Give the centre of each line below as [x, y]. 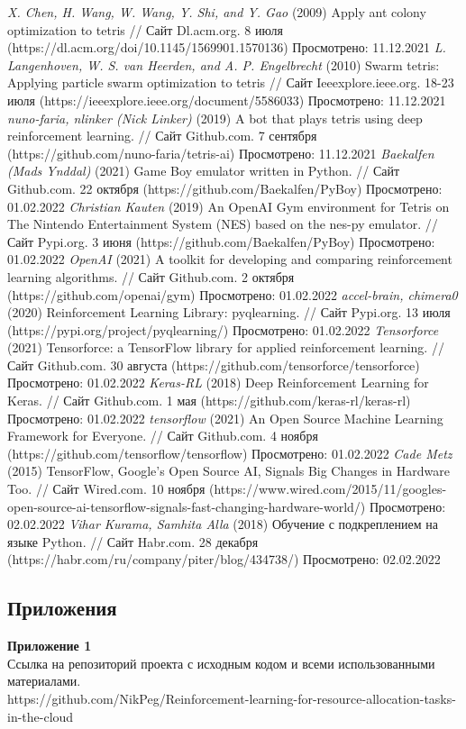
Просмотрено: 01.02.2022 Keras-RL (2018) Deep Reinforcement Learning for [218, 383]
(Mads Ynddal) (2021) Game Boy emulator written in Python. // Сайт [204, 171]
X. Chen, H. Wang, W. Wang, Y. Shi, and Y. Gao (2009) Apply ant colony [217, 12]
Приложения [62, 608]
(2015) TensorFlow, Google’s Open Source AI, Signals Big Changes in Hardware [228, 471]
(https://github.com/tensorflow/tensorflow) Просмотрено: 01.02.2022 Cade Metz [230, 453]
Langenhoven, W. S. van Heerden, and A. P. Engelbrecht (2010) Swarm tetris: [224, 64]
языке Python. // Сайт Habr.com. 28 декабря [133, 541]
